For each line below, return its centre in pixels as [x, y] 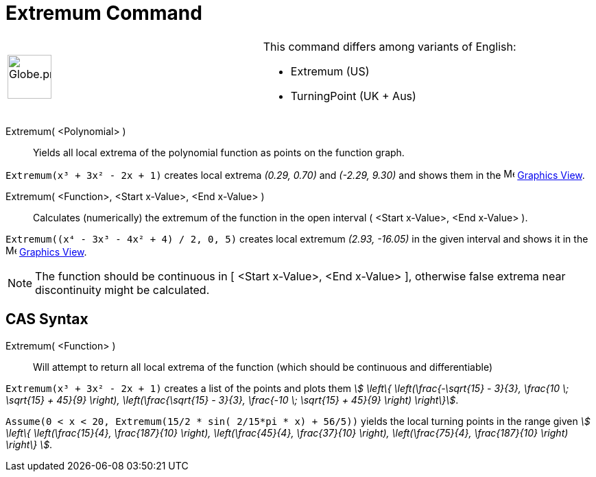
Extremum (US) [330, 71]
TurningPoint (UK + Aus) [353, 96]
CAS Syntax [47, 319]
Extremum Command [104, 13]
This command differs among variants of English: [390, 46]
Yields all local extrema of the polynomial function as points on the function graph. [219, 152]
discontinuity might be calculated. [122, 290]
